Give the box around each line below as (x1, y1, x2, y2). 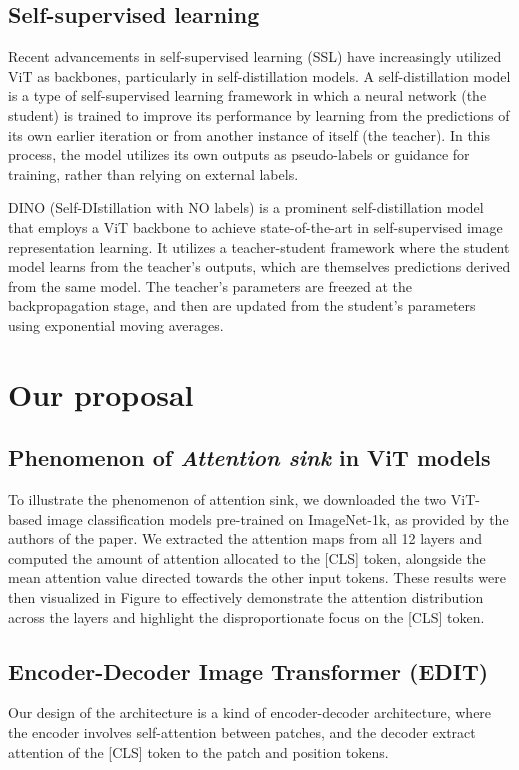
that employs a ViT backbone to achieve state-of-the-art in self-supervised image (8, 216, 503, 237)
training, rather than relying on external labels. (8, 163, 299, 184)
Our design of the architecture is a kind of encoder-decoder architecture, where (8, 702, 492, 723)
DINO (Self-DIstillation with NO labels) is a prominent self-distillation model (8, 197, 484, 218)
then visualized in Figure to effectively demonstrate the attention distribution (8, 587, 484, 608)
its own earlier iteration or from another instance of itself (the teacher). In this (8, 124, 491, 145)
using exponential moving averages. (8, 314, 224, 335)
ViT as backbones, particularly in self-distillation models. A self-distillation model (8, 65, 511, 86)
